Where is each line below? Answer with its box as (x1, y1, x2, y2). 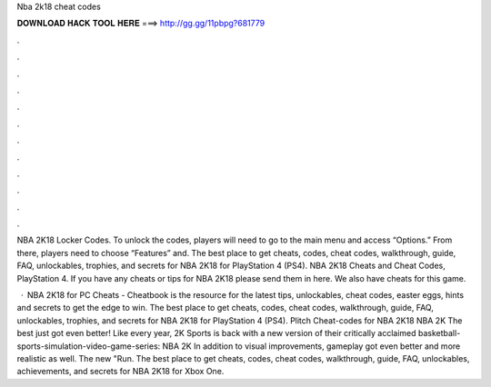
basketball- (417, 328, 461, 339)
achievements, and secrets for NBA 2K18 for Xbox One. (16, 366, 225, 377)
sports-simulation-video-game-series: (16, 341, 161, 352)
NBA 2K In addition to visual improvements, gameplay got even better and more (162, 341, 461, 352)
